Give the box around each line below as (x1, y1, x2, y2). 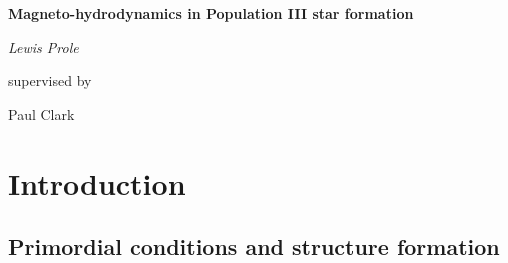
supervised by (8, 70, 92, 91)
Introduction (8, 162, 186, 203)
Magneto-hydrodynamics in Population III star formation (8, 3, 414, 23)
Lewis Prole (8, 36, 79, 57)
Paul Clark (8, 103, 75, 124)
